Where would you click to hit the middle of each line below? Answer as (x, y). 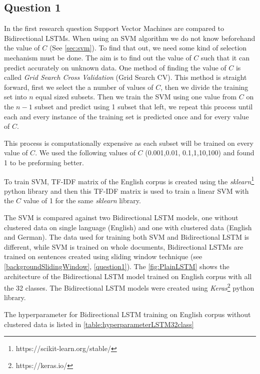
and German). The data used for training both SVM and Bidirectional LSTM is (127, 237)
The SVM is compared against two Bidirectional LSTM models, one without (121, 217)
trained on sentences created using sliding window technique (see (103, 256)
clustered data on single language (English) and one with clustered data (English (128, 227)
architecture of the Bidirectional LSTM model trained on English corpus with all (128, 276)
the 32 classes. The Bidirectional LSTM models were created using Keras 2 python (129, 287)
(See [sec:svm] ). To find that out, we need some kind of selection (148, 48)
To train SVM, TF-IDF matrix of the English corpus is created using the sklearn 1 (129, 180)
